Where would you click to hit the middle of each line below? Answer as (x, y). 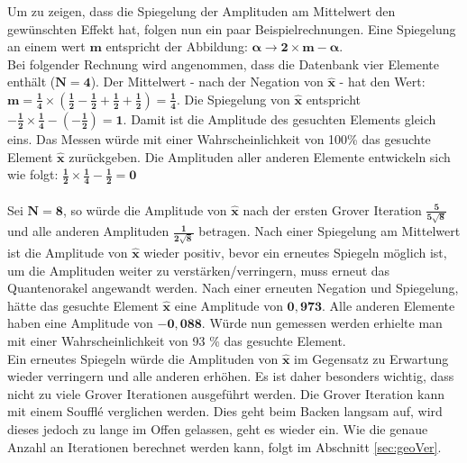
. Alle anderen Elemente (389, 305)
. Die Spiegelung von (233, 99)
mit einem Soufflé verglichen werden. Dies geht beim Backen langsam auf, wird (225, 411)
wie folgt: (33, 174)
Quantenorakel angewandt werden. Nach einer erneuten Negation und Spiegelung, (233, 288)
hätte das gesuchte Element (83, 305)
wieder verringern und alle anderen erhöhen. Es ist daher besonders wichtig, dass (231, 376)
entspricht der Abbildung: (177, 46)
